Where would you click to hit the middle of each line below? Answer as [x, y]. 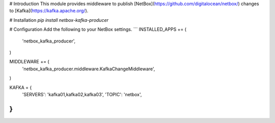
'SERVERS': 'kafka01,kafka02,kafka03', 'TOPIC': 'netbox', [82, 94]
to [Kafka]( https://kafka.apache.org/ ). [49, 11]
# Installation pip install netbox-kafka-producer [59, 20]
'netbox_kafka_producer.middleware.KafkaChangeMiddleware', [89, 69]
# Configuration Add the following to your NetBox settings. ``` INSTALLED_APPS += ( [98, 29]
